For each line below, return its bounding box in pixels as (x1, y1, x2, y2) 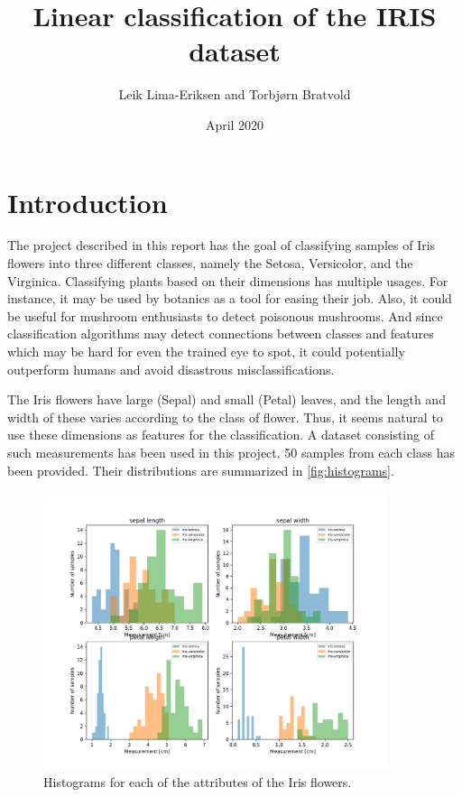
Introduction (7, 183, 168, 220)
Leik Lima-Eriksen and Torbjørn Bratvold (118, 85, 351, 104)
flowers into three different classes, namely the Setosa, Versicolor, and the (7, 254, 413, 273)
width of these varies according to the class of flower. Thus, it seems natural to (7, 407, 443, 426)
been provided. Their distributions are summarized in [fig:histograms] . (7, 460, 394, 479)
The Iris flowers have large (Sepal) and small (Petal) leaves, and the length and (7, 390, 446, 409)
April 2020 (205, 115, 264, 134)
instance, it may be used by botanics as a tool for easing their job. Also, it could (7, 289, 452, 308)
